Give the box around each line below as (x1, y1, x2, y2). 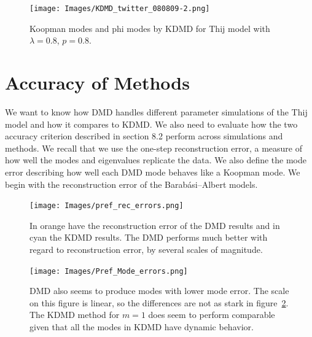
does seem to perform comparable (148, 308, 275, 321)
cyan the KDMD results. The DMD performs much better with (29, 231, 268, 244)
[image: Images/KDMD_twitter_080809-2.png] (29, 4, 210, 13)
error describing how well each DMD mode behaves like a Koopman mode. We (5, 165, 300, 178)
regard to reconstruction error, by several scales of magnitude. (29, 242, 263, 255)
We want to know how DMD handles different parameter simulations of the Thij (5, 105, 308, 118)
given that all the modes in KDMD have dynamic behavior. (29, 320, 254, 333)
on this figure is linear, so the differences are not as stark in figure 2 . (29, 296, 289, 309)
